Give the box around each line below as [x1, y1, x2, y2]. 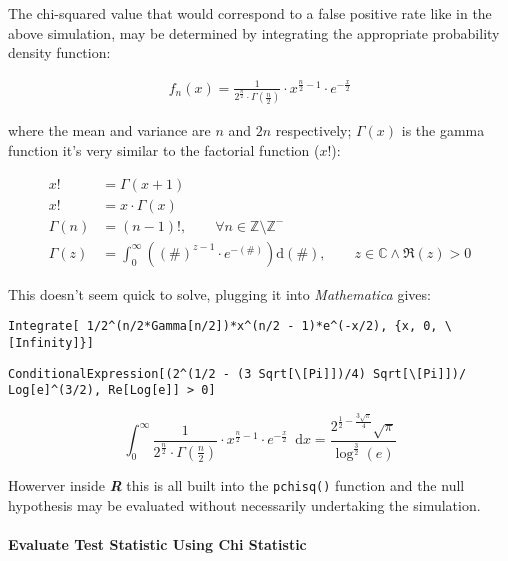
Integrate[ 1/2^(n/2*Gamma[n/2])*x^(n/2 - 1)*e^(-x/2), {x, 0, [8, 319, 438, 334]
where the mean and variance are [8, 120, 211, 141]
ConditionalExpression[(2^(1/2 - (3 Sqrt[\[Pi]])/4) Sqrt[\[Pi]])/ [8, 366, 467, 381]
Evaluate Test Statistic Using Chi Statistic [8, 533, 307, 554]
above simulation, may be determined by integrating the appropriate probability [8, 22, 500, 43]
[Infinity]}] [8, 336, 94, 350]
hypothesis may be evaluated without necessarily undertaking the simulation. [8, 494, 481, 515]
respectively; [275, 120, 352, 141]
